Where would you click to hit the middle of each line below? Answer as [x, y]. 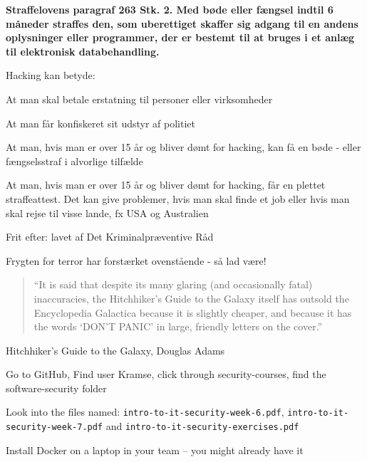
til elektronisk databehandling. [83, 51]
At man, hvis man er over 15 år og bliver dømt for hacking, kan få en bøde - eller [183, 147]
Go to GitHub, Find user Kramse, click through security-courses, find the [166, 374]
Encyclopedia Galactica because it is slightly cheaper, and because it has [193, 312]
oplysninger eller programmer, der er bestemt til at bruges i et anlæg [180, 37]
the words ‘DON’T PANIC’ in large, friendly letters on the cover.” [178, 326]
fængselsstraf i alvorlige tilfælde [74, 161]
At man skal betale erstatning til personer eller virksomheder [139, 99]
